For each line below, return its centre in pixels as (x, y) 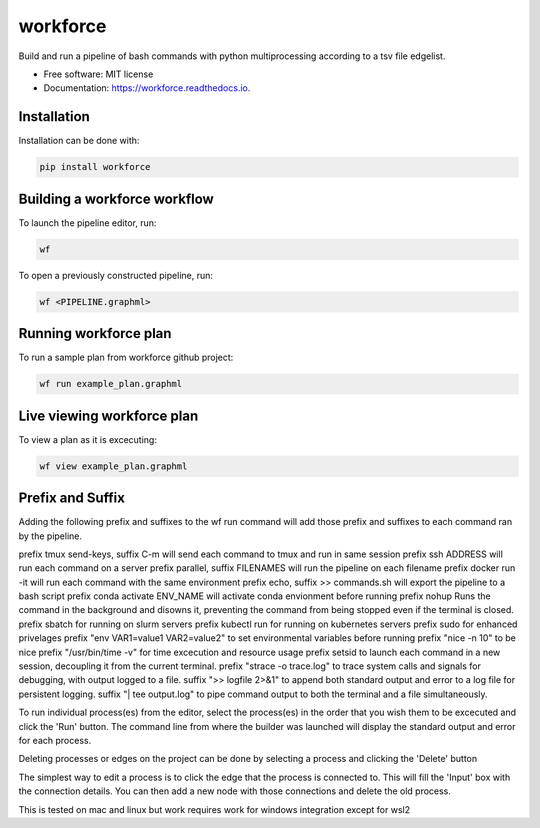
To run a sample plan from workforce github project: (126, 357)
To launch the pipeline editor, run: (87, 222)
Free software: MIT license (98, 74)
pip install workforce (95, 167)
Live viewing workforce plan (108, 415)
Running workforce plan (95, 333)
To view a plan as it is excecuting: (87, 439)
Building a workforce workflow (116, 198)
